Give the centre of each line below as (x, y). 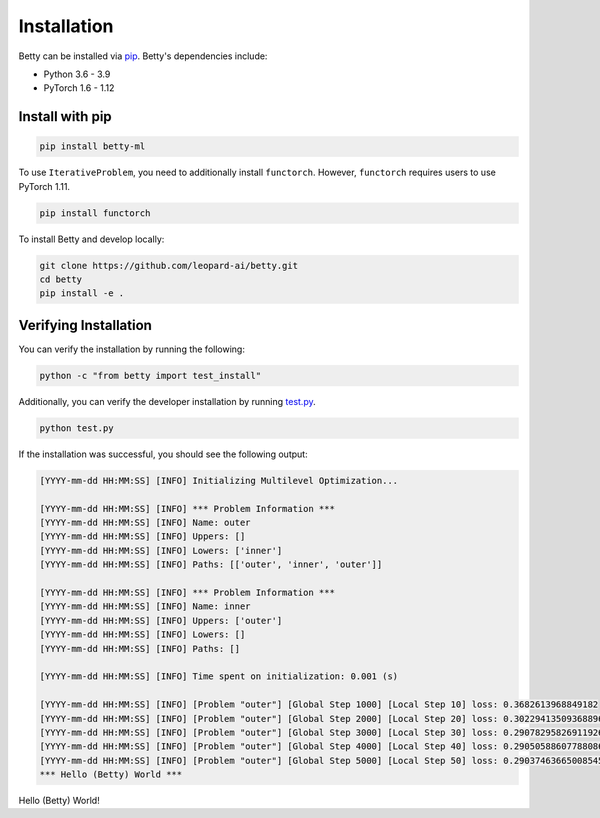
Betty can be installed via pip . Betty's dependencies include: (143, 56)
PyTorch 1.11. (44, 186)
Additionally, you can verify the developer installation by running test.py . (167, 401)
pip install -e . (82, 293)
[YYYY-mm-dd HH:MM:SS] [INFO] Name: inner (145, 606)
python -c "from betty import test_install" (150, 375)
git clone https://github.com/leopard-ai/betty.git (169, 265)
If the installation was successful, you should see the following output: (163, 454)
